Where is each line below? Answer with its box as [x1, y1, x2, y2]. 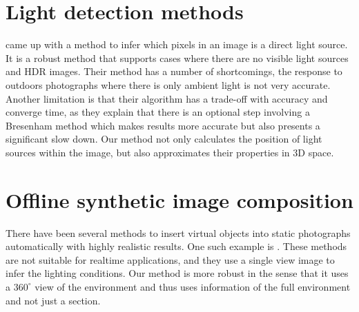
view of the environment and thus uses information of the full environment [35, 279, 351, 293]
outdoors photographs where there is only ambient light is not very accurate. [6, 77, 331, 92]
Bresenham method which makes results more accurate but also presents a [6, 118, 320, 132]
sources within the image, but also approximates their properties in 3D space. [6, 145, 334, 159]
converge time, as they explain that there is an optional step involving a [6, 105, 310, 119]
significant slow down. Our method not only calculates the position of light [6, 132, 322, 146]
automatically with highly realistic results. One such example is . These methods [6, 239, 347, 253]
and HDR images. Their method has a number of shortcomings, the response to [6, 64, 342, 79]
